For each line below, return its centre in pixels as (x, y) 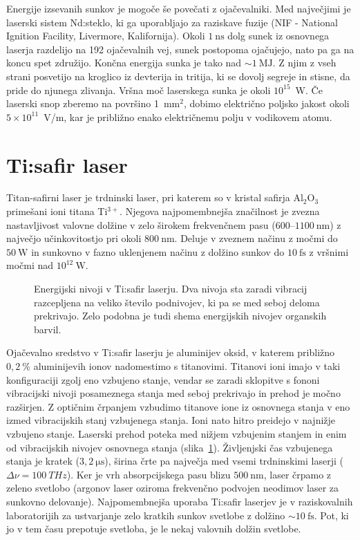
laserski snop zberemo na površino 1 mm (93, 103)
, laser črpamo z (297, 474)
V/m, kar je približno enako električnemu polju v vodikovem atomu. (188, 117)
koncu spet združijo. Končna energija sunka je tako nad (124, 63)
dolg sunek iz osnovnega (278, 36)
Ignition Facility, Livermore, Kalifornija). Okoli (106, 36)
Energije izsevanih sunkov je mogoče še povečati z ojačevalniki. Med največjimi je (179, 8)
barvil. (48, 329)
